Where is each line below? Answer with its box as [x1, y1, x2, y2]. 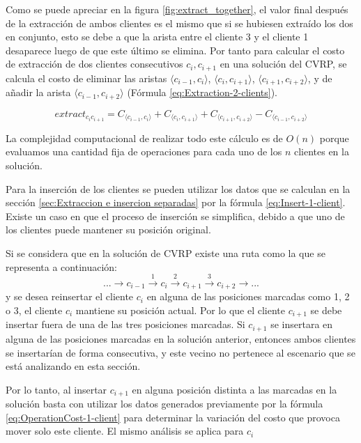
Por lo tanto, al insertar [6, 382, 107, 396]
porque [319, 130, 349, 145]
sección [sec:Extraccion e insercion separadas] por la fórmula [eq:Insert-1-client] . [6, 195, 346, 210]
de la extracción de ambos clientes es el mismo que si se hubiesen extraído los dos [6, 15, 353, 30]
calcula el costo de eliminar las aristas [6, 70, 167, 85]
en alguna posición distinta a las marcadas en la [132, 382, 337, 396]
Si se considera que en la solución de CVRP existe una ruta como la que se [6, 245, 325, 260]
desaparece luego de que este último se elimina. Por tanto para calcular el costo [6, 42, 345, 57]
